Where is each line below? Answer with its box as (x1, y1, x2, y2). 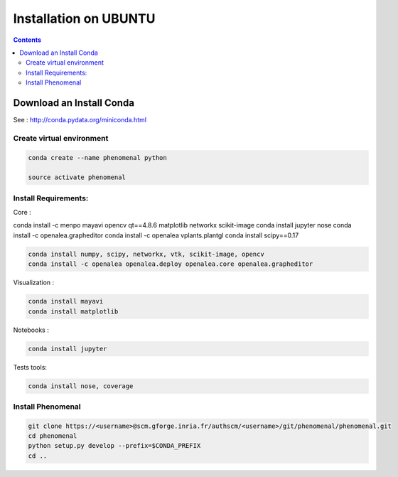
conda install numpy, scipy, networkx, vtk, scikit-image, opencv (28, 250, 264, 258)
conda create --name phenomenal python (28, 154, 167, 161)
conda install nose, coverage (28, 382, 134, 390)
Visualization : (13, 278, 55, 287)
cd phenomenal (28, 432, 77, 440)
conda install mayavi (28, 297, 104, 306)
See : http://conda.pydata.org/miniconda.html (13, 116, 147, 124)
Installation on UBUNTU (13, 11, 156, 26)
